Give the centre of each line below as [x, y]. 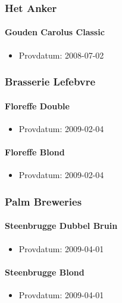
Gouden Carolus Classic [55, 32]
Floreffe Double [37, 105]
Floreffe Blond [35, 152]
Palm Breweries [43, 201]
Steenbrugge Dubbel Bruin [61, 226]
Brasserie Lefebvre [50, 82]
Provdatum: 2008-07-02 [61, 55]
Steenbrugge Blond [45, 272]
